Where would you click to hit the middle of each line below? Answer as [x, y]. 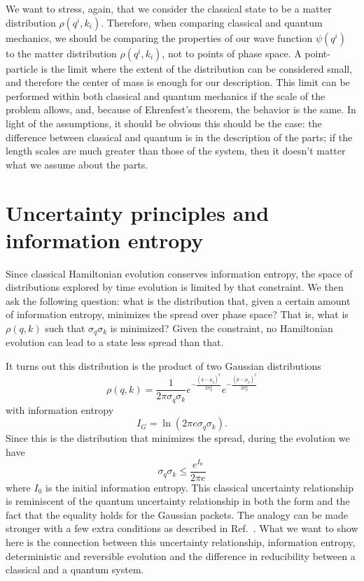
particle [22, 68]
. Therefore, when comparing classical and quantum [212, 22]
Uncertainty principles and [138, 212]
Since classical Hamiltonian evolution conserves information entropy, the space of [179, 273]
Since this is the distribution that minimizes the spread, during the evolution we [178, 438]
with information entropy [60, 409]
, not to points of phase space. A [232, 53]
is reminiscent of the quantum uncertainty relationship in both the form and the [178, 501]
